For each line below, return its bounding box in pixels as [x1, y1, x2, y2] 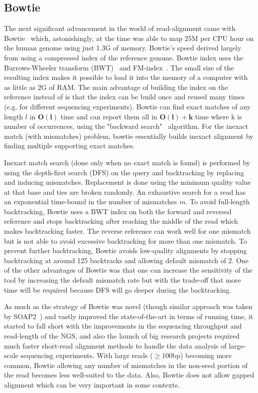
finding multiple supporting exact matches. [4, 140, 135, 151]
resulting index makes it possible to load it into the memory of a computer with [4, 72, 248, 82]
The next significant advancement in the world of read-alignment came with [4, 23, 236, 33]
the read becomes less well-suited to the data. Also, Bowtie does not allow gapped [4, 370, 255, 380]
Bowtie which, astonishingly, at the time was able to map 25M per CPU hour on [4, 32, 254, 43]
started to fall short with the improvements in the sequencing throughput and [4, 321, 242, 331]
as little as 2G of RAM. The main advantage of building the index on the [4, 81, 228, 92]
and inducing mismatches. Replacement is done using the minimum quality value [4, 177, 251, 187]
